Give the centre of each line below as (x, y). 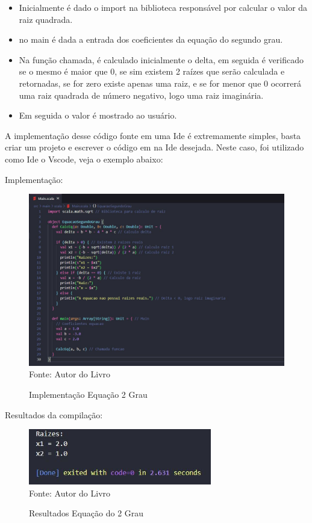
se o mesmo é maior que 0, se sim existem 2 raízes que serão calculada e (152, 71)
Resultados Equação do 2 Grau (86, 513)
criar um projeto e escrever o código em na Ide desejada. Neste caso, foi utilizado (154, 147)
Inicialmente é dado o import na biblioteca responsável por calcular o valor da (163, 7)
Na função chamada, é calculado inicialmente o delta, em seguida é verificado (161, 59)
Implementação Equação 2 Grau (88, 395)
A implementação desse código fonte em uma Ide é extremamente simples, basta (153, 135)
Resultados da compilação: (54, 414)
